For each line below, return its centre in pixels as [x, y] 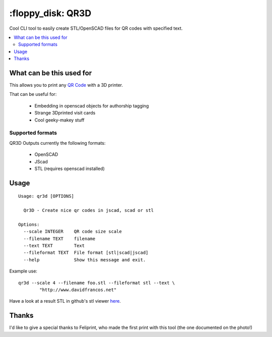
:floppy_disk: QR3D [50, 13]
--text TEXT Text [54, 246]
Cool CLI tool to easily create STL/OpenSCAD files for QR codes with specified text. [96, 28]
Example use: [23, 271]
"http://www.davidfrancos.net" [78, 290]
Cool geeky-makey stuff [59, 120]
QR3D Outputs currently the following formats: [57, 143]
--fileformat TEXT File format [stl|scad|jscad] [86, 253]
